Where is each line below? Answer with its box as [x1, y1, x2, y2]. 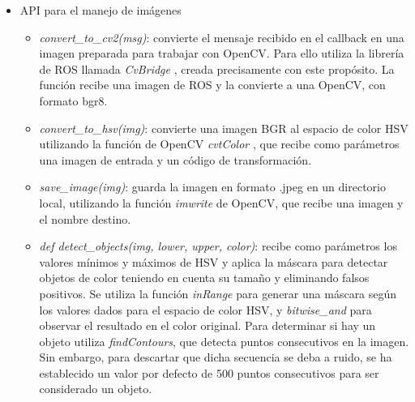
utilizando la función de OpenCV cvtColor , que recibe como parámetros [39, 135, 400, 152]
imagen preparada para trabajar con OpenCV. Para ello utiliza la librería [39, 45, 404, 62]
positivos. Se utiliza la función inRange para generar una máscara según [39, 284, 397, 301]
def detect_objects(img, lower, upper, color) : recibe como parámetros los [39, 237, 397, 254]
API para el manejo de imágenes [19, 2, 182, 18]
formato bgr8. [39, 92, 108, 109]
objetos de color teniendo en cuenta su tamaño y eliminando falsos [39, 269, 370, 286]
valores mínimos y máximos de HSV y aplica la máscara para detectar [39, 253, 388, 270]
